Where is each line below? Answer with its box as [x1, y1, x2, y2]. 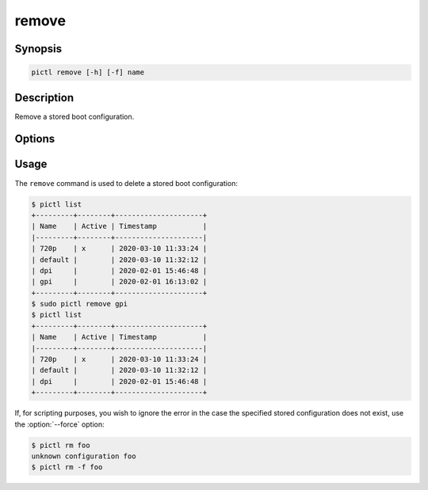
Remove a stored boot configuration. [14, 112, 135, 121]
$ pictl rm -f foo [31, 463, 103, 472]
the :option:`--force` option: [14, 420, 105, 429]
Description [14, 91, 75, 104]
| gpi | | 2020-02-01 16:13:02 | [31, 277, 208, 287]
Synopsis [14, 42, 63, 55]
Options [14, 132, 55, 146]
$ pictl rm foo [31, 440, 90, 450]
